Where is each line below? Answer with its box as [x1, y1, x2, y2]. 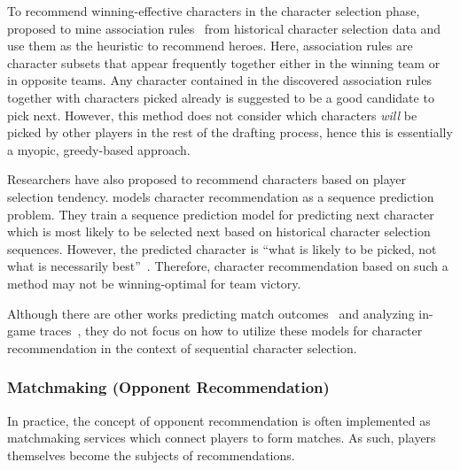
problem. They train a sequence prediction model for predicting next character [7, 204, 434, 223]
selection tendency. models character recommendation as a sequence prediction [7, 187, 434, 205]
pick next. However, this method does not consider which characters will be [7, 105, 417, 124]
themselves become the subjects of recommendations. [7, 445, 295, 464]
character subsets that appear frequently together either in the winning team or [7, 53, 441, 72]
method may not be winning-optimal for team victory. [7, 274, 301, 292]
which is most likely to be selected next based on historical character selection [7, 222, 431, 241]
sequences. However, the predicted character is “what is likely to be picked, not [7, 239, 437, 258]
